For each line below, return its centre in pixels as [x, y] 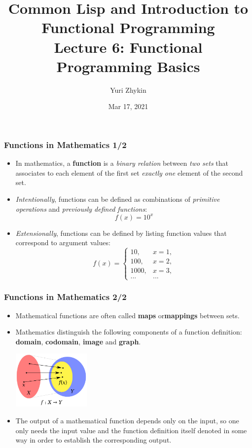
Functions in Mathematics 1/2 [65, 144]
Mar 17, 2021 [128, 106]
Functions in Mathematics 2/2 [65, 297]
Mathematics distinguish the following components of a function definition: [129, 332]
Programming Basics [128, 66]
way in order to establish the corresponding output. [93, 440]
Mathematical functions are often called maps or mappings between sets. [127, 315]
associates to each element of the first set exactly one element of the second [129, 172]
